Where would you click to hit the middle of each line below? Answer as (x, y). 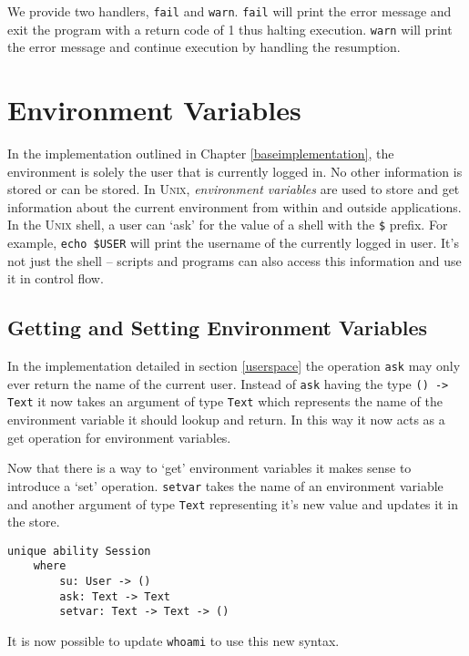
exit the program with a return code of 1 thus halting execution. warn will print (230, 29)
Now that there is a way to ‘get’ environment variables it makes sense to (209, 468)
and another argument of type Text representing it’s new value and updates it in (233, 503)
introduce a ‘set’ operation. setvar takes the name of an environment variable (225, 485)
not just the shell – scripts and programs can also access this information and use (234, 260)
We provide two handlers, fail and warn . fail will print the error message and (229, 11)
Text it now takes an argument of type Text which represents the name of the (225, 401)
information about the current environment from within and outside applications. (234, 206)
